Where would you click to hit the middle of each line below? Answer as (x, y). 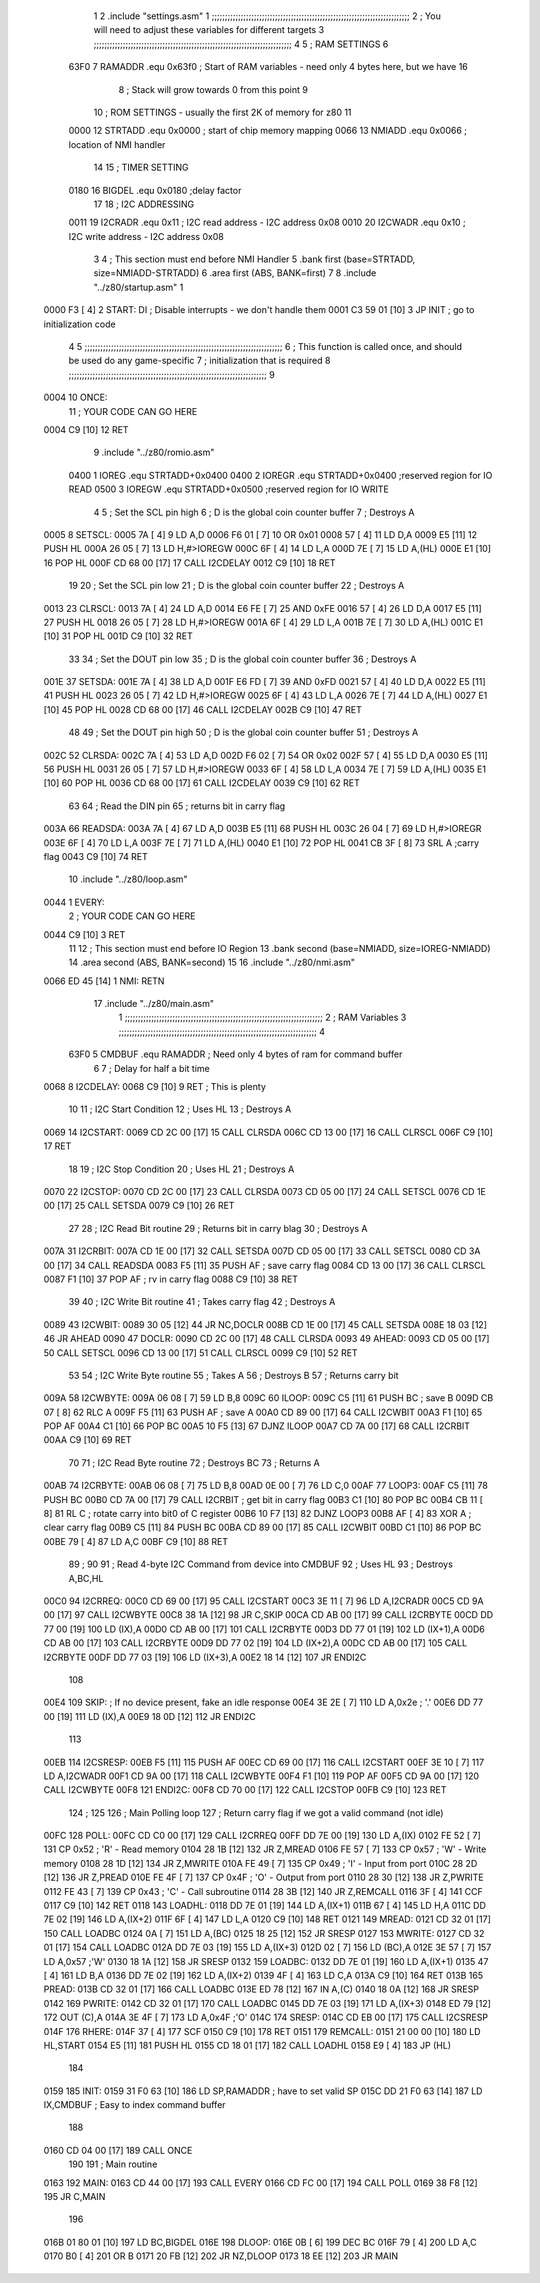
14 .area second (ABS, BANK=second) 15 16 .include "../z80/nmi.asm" (211, 962)
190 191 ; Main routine (113, 2164)
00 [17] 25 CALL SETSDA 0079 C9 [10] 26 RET (139, 1206)
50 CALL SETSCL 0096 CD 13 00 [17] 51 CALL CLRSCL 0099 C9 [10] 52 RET (201, 1352)
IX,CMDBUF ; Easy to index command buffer (134, 2105)
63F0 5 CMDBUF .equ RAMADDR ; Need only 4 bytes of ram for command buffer (235, 1054)
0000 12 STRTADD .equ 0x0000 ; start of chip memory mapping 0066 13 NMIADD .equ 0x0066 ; (268, 131)
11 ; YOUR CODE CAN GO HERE (133, 411)
